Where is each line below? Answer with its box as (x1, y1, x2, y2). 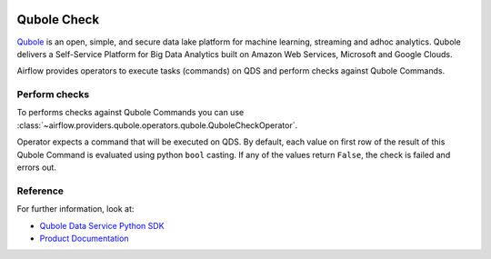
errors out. (16, 162, 56, 173)
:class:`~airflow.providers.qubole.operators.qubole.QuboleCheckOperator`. (16, 119, 298, 131)
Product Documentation (39, 233, 129, 244)
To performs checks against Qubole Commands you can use (16, 107, 245, 118)
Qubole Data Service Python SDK (39, 220, 165, 231)
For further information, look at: (16, 204, 135, 214)
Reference (16, 184, 64, 197)
